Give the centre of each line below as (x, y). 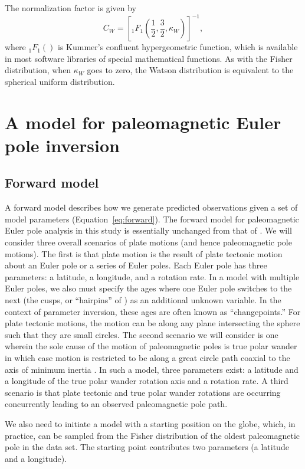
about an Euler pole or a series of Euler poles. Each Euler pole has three (136, 265)
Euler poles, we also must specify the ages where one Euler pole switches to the (148, 288)
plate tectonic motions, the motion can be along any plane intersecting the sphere (152, 323)
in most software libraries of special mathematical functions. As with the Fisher (149, 58)
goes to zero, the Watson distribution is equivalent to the (190, 70)
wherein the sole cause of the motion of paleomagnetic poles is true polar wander (151, 346)
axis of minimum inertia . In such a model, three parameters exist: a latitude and (152, 369)
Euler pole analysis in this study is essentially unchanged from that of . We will (148, 230)
